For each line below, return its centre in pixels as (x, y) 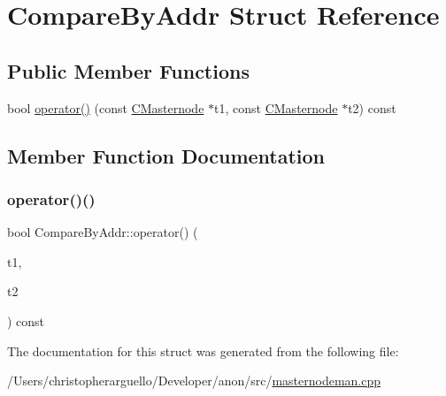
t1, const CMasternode (276, 107)
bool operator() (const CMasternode (106, 107)
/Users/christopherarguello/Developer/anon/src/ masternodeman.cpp (194, 381)
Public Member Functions (128, 70)
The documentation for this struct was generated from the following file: (203, 350)
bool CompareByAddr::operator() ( (103, 232)
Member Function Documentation (166, 155)
